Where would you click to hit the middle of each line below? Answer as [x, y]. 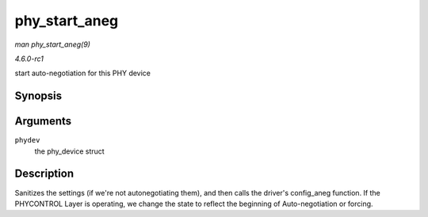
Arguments [43, 122]
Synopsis [38, 96]
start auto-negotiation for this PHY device [82, 73]
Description [44, 174]
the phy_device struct [69, 151]
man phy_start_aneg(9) [53, 44]
